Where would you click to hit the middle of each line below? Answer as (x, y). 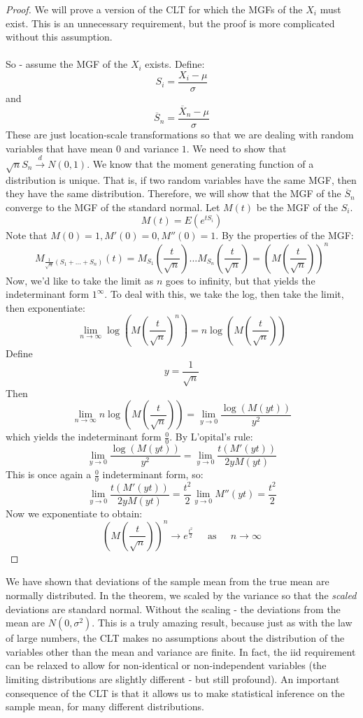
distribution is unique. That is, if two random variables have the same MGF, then (181, 179)
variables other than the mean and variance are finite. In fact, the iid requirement (181, 651)
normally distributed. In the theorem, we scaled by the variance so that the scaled (181, 595)
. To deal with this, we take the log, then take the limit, (224, 294)
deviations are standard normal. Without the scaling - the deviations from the (173, 609)
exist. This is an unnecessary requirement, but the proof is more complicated (170, 23)
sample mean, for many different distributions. (105, 706)
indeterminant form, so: (153, 474)
